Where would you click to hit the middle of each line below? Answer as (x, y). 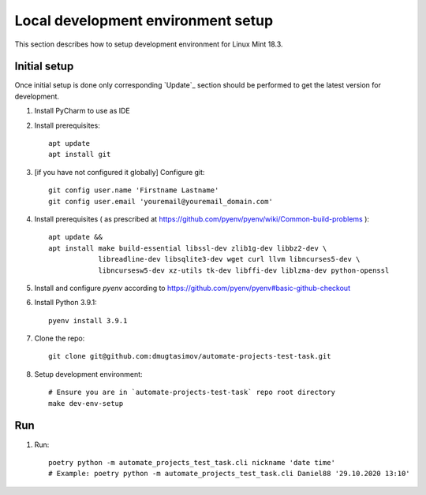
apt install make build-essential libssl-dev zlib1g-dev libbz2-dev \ (188, 248)
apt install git (80, 154)
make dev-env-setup (86, 403)
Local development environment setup (144, 20)
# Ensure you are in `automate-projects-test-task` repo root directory (192, 393)
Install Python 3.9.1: (66, 303)
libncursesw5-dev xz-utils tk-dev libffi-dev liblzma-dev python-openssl (244, 270)
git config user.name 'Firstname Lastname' (134, 190)
